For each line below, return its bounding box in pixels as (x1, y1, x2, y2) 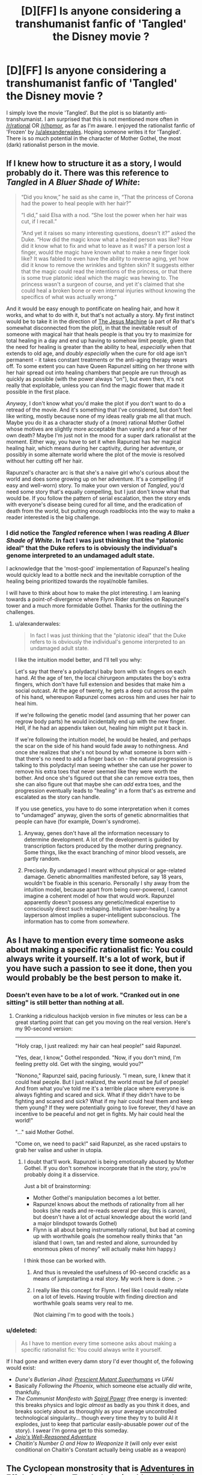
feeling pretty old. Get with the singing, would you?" (14, 1060, 144, 1067)
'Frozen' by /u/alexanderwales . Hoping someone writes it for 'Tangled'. (6, 128, 182, 135)
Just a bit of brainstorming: (23, 1182, 91, 1189)
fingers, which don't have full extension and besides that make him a (14, 681, 185, 688)
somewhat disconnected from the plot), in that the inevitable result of (6, 324, 178, 331)
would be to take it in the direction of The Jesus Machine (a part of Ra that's (6, 318, 195, 325)
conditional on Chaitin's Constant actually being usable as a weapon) (14, 1446, 186, 1453)
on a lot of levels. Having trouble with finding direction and (32, 1293, 178, 1300)
